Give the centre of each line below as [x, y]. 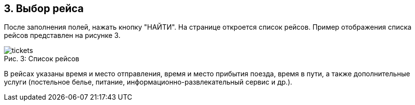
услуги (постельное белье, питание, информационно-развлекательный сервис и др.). [148, 82]
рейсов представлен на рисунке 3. [62, 35]
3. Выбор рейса [44, 9]
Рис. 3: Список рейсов [42, 59]
